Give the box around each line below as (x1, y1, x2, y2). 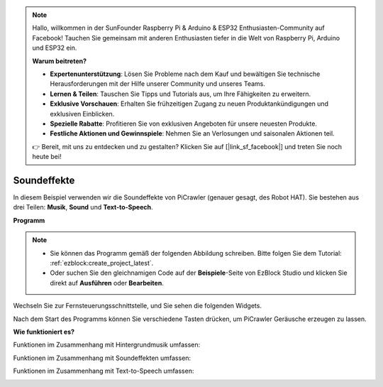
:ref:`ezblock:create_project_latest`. (50, 258, 154, 267)
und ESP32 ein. (32, 43, 77, 53)
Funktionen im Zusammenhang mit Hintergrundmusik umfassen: (13, 341, 201, 349)
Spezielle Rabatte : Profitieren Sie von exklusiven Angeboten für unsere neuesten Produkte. (50, 119, 317, 128)
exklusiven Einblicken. (50, 109, 115, 118)
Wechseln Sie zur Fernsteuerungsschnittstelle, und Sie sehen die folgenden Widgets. (13, 302, 262, 310)
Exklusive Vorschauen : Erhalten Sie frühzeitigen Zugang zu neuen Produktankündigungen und (50, 99, 329, 108)
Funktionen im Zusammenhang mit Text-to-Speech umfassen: (13, 366, 194, 376)
